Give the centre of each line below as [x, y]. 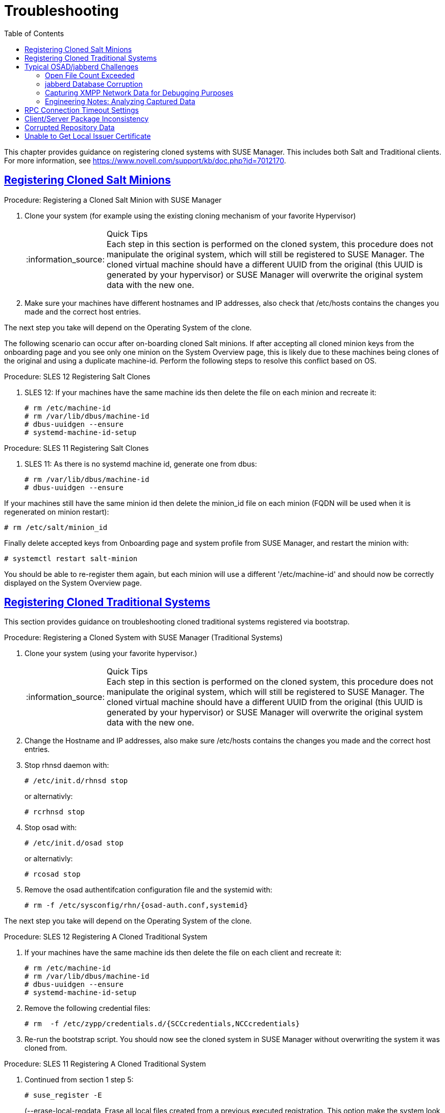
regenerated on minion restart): [57, 512]
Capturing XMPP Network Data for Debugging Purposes [139, 92]
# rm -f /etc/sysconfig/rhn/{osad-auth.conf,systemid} [137, 905]
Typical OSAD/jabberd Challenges [82, 66]
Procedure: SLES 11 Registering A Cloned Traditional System [105, 1064]
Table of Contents [34, 33]
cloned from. [46, 1048]
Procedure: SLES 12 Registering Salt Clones [77, 376]
